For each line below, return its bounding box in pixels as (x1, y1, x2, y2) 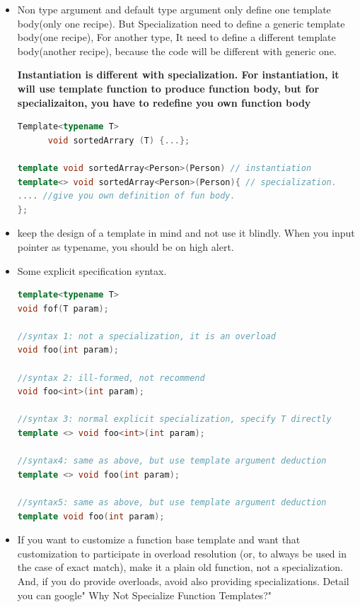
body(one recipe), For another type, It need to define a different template (17, 30, 336, 45)
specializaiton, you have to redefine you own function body (17, 95, 311, 110)
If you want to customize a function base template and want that (17, 532, 301, 547)
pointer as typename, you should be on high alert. (17, 239, 234, 254)
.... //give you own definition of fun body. (17, 191, 236, 201)
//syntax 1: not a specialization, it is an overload (17, 331, 276, 341)
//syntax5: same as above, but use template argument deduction (17, 497, 327, 507)
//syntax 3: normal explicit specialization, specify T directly (17, 414, 332, 425)
